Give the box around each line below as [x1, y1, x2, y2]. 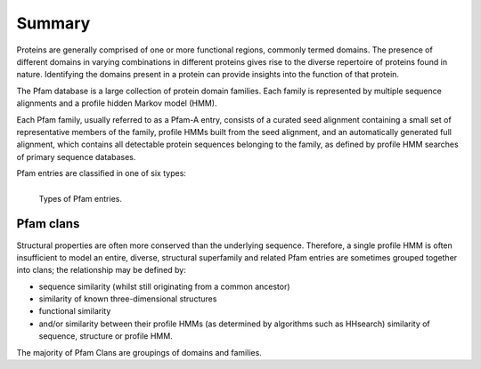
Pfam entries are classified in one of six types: [16, 168, 187, 179]
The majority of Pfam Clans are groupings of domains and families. [16, 347, 262, 357]
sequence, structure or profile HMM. [38, 331, 173, 341]
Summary [16, 13, 91, 33]
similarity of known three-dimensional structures [38, 293, 217, 304]
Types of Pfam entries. [38, 194, 122, 205]
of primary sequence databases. [16, 151, 136, 162]
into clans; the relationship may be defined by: [16, 265, 186, 276]
